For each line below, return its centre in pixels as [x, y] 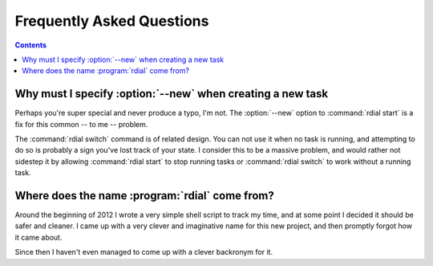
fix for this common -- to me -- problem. [81, 124]
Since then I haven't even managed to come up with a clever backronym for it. [144, 252]
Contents [31, 45]
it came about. [38, 237]
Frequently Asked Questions [112, 21]
